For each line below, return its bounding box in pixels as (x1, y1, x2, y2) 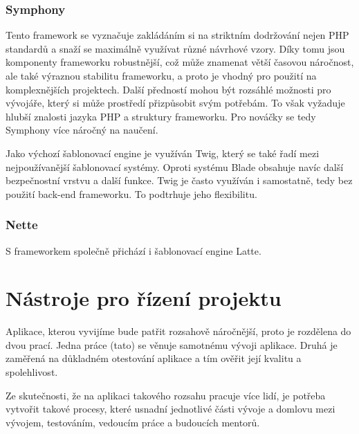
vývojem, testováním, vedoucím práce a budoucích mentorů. (6, 415, 260, 429)
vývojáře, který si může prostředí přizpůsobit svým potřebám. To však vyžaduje (6, 96, 345, 110)
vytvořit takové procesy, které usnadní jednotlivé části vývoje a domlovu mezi (6, 401, 335, 416)
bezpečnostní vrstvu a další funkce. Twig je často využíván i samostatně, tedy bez (6, 173, 353, 188)
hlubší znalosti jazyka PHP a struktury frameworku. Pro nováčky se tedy (6, 109, 316, 123)
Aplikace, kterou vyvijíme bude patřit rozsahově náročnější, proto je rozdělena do (6, 324, 351, 338)
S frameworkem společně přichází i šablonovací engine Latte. (6, 243, 261, 257)
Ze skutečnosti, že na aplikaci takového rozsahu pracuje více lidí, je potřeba (6, 388, 326, 402)
